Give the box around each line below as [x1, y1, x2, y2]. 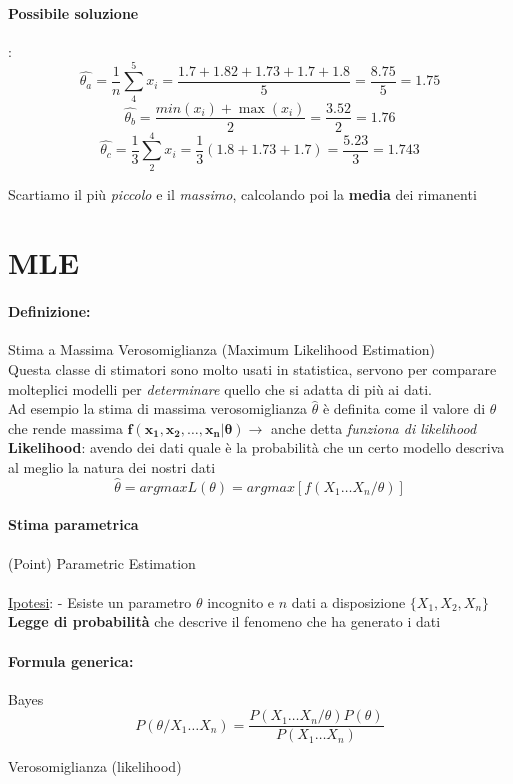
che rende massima [8, 417, 123, 438]
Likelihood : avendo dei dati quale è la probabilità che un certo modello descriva [8, 437, 505, 458]
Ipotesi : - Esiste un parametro [8, 591, 192, 612]
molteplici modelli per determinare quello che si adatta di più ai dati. [8, 378, 432, 399]
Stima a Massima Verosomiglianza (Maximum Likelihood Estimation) [8, 339, 435, 360]
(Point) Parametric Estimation [8, 552, 196, 573]
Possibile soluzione [8, 2, 139, 23]
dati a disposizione [291, 591, 406, 612]
